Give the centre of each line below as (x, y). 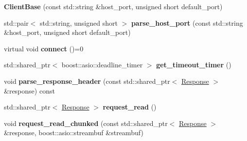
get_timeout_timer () (194, 65)
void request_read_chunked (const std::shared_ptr (86, 123)
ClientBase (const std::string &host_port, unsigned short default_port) (113, 6)
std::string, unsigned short (79, 23)
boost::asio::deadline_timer (102, 65)
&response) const (29, 90)
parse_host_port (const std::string (187, 23)
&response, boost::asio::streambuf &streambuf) (74, 133)
